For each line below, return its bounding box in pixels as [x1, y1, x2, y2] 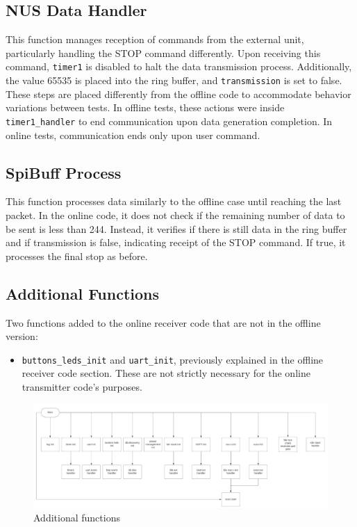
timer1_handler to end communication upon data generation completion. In [6, 113, 333, 128]
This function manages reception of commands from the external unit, [6, 32, 304, 47]
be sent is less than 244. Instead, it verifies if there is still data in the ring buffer [6, 221, 347, 236]
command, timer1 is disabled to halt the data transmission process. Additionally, [6, 59, 352, 74]
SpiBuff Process [6, 161, 122, 183]
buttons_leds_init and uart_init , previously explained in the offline [22, 352, 324, 366]
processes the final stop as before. [6, 248, 148, 263]
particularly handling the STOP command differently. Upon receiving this [6, 45, 321, 60]
